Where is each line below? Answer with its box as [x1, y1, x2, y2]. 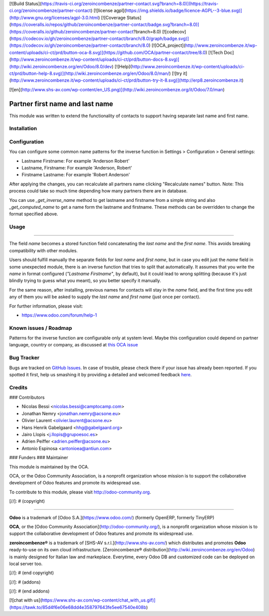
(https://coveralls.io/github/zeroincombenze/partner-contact [9, 28, 134, 34]
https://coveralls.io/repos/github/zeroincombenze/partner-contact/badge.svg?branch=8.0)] [10, 21, 199, 27]
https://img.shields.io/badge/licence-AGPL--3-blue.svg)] [126, 7, 243, 13]
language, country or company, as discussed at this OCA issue [9, 342, 138, 348]
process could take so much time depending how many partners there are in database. [9, 188, 188, 194]
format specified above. [9, 211, 58, 217]
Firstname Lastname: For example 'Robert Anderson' [21, 172, 130, 178]
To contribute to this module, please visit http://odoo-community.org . [9, 489, 151, 495]
